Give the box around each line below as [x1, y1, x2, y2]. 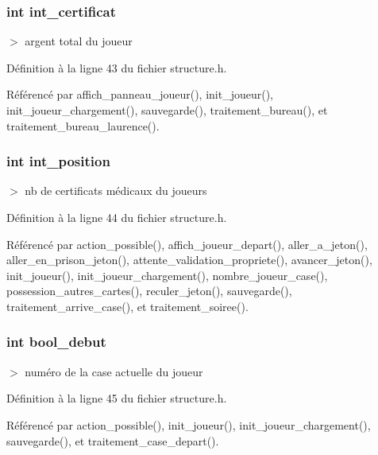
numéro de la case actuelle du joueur [25, 363, 203, 379]
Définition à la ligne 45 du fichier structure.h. [6, 390, 227, 406]
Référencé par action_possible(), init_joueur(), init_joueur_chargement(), [6, 416, 371, 433]
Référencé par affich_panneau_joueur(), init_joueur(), [6, 86, 274, 103]
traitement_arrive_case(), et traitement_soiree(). [6, 297, 249, 314]
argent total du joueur [25, 33, 133, 49]
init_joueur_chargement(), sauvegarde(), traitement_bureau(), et [6, 102, 328, 118]
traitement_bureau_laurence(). [6, 117, 160, 134]
